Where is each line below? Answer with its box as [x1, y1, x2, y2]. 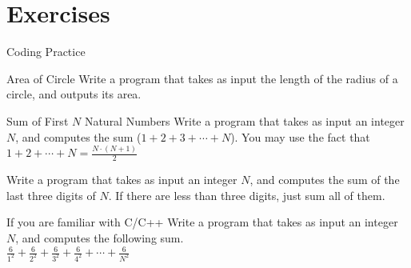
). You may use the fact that [230, 128, 370, 145]
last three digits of [6, 186, 96, 203]
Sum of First [6, 112, 69, 129]
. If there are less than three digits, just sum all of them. [108, 186, 385, 203]
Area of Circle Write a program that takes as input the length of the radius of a [6, 70, 398, 86]
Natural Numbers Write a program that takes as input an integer [84, 112, 405, 129]
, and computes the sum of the [249, 171, 400, 188]
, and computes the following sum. [15, 230, 184, 246]
